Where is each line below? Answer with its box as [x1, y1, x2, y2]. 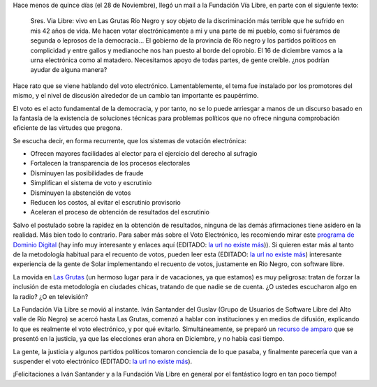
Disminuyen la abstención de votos [30, 189, 131, 197]
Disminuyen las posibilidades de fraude [30, 168, 144, 177]
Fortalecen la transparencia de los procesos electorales [30, 159, 191, 168]
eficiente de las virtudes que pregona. [13, 124, 122, 132]
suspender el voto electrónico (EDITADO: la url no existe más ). [13, 357, 193, 365]
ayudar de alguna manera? [30, 66, 108, 74]
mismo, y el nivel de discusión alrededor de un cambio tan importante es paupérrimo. [13, 92, 259, 100]
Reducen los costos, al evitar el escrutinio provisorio [30, 198, 181, 207]
